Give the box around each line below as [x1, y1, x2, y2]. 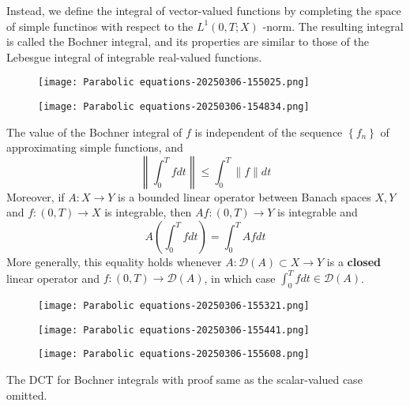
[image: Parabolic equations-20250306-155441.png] [38, 324, 310, 336]
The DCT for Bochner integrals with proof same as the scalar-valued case [6, 370, 363, 387]
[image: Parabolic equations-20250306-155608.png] [38, 348, 310, 360]
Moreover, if [6, 188, 65, 205]
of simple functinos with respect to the [6, 17, 194, 34]
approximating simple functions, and [6, 139, 183, 156]
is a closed [326, 254, 381, 270]
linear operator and [6, 269, 100, 286]
